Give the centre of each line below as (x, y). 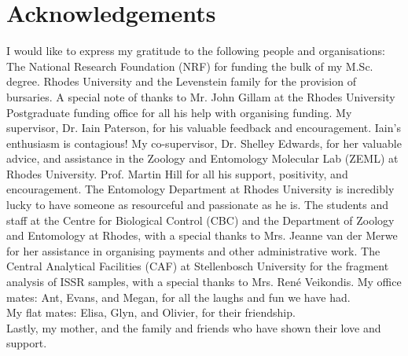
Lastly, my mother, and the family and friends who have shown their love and (194, 327)
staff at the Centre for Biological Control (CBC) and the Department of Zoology (200, 220)
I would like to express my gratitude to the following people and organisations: (196, 51)
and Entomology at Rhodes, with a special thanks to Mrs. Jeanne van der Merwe (202, 235)
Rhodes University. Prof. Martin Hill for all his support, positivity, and (177, 173)
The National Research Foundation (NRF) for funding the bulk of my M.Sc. (190, 66)
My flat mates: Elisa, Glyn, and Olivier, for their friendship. (151, 312)
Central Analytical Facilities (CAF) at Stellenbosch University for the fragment (198, 266)
